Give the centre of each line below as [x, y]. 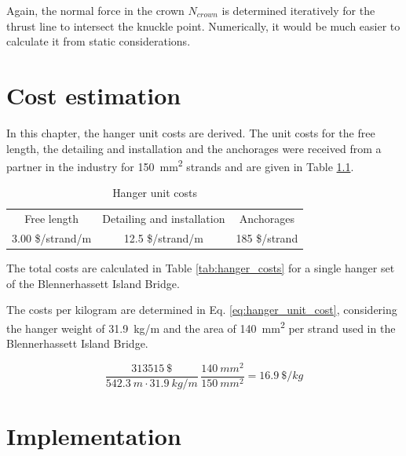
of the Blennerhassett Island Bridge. [93, 283]
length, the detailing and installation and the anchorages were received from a [194, 148]
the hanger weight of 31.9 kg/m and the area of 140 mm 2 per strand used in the [201, 326]
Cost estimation [94, 95]
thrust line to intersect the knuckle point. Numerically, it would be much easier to [203, 26]
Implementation [94, 436]
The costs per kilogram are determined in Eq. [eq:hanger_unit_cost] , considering [202, 310]
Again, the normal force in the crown [95, 10]
